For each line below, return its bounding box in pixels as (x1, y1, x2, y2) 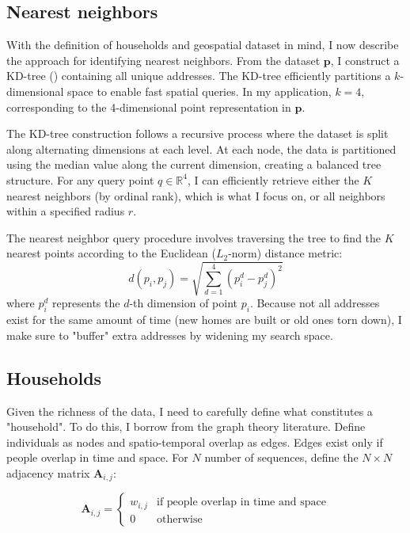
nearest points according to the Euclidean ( (6, 245, 216, 261)
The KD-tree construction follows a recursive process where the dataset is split (6, 125, 389, 142)
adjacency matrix (6, 465, 90, 482)
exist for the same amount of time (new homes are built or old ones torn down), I (6, 311, 402, 328)
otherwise (156, 513, 203, 525)
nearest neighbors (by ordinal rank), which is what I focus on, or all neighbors (6, 187, 385, 204)
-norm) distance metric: (228, 245, 343, 261)
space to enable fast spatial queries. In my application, (67, 82, 332, 99)
